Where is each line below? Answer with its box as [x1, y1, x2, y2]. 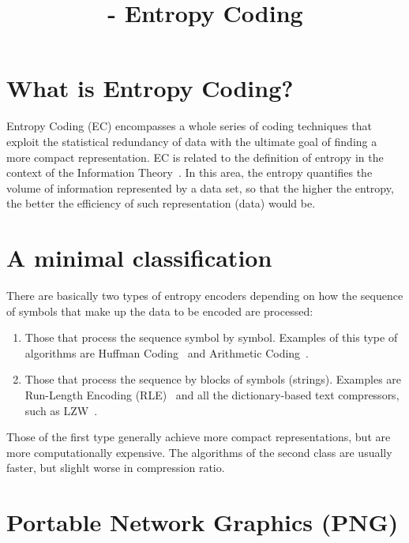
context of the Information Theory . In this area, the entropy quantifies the [6, 164, 373, 181]
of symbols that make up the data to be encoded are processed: [6, 302, 313, 319]
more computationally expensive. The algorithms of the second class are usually [6, 444, 392, 460]
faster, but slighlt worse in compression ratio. [6, 459, 225, 476]
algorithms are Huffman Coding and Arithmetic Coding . [24, 344, 309, 361]
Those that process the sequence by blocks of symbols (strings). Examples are [24, 371, 402, 388]
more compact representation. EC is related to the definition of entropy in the [6, 148, 384, 165]
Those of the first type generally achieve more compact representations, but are [6, 429, 391, 445]
